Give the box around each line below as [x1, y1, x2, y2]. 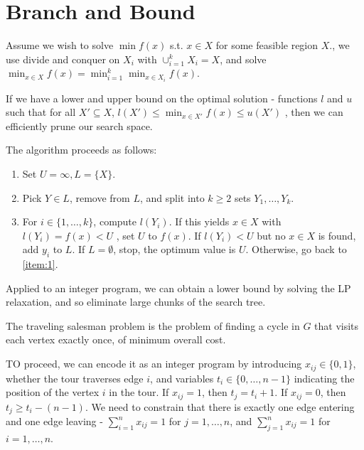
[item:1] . [22, 257, 58, 272]
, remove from [69, 190, 130, 205]
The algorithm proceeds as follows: [6, 142, 157, 157]
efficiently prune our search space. [6, 118, 153, 133]
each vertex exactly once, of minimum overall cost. [6, 332, 226, 347]
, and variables [150, 370, 214, 385]
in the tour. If [109, 385, 169, 400]
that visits [314, 318, 359, 333]
